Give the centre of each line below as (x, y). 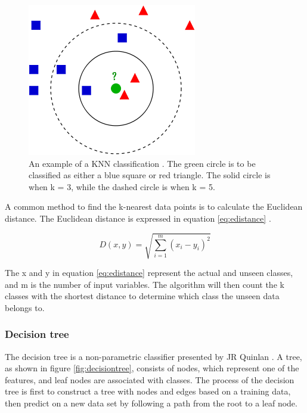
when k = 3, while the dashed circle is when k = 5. (122, 186)
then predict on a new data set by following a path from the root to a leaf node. (151, 403)
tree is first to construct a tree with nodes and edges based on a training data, (148, 391)
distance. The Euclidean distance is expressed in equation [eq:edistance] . (138, 218)
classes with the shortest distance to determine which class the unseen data (142, 296)
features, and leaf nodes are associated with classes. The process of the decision (150, 379)
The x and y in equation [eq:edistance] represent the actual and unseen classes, (149, 273)
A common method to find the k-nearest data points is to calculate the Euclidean (154, 206)
